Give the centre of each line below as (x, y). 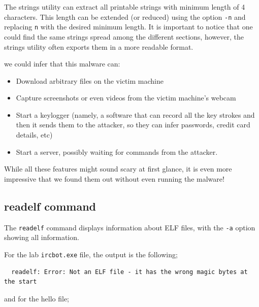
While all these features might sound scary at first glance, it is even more (118, 169)
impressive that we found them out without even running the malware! (114, 178)
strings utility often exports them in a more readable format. (99, 46)
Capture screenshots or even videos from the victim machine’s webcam (126, 98)
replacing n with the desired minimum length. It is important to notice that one (128, 27)
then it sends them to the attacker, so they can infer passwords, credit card (133, 125)
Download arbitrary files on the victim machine (90, 80)
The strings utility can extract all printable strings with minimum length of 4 (125, 7)
